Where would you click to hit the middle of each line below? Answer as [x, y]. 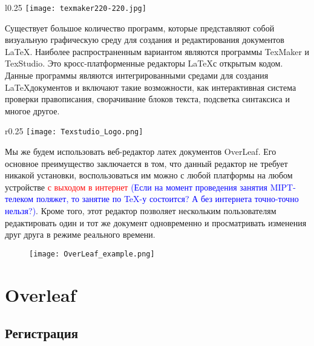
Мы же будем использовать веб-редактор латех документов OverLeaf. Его [141, 152]
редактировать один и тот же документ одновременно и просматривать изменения [156, 222]
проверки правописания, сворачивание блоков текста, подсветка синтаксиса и [147, 99]
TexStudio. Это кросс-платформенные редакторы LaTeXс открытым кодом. [144, 63]
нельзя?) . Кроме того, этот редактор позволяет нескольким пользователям [141, 211]
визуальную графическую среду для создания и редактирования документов [145, 40]
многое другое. [32, 110]
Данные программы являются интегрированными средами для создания [137, 75]
